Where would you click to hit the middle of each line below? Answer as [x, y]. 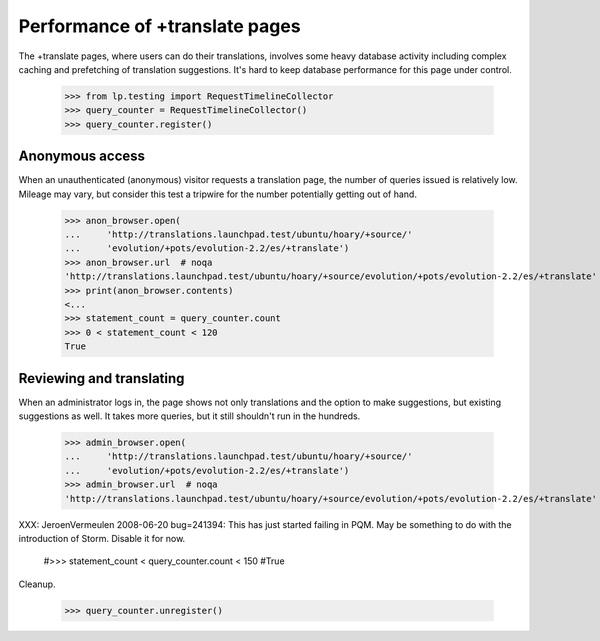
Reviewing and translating [101, 378]
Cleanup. [37, 584]
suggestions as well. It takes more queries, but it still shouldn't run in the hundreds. [189, 416]
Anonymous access [81, 156]
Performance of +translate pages [159, 26]
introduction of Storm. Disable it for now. [102, 538]
